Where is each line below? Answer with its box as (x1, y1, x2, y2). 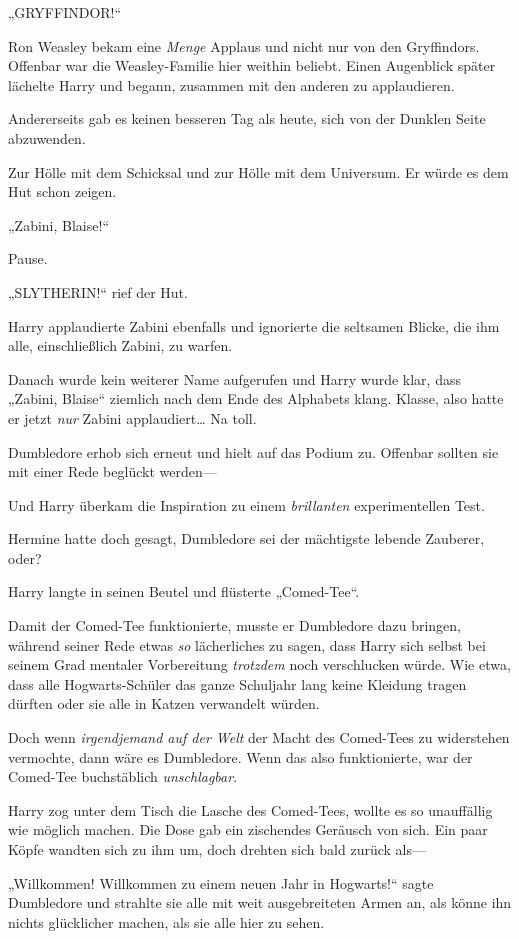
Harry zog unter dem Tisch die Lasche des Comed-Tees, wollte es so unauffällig (8, 799, 493, 820)
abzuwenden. (8, 127, 86, 148)
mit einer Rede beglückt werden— (8, 461, 217, 482)
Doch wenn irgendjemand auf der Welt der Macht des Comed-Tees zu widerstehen (8, 727, 510, 748)
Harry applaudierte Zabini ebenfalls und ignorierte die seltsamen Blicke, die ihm (8, 315, 500, 336)
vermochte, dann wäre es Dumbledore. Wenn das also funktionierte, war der (8, 746, 473, 767)
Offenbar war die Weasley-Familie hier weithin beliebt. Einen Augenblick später (8, 55, 496, 76)
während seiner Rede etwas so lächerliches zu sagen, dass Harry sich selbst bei (8, 634, 486, 655)
